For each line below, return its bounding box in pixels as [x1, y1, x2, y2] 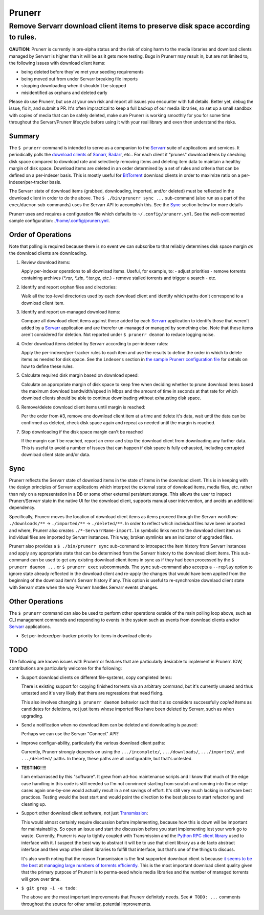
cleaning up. [21, 801, 46, 807]
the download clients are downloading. [9, 250, 88, 256]
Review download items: [21, 259, 70, 265]
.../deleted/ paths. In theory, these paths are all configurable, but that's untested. [21, 756, 193, 762]
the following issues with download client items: [9, 60, 106, 66]
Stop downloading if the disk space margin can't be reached [21, 429, 143, 434]
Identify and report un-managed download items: [21, 309, 121, 314]
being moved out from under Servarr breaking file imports [21, 76, 138, 82]
